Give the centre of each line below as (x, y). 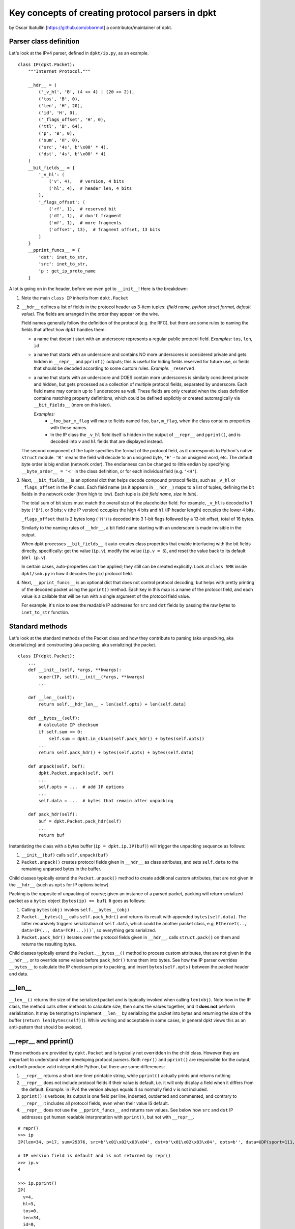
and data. (19, 974)
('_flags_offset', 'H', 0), (72, 119)
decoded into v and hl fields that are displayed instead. (107, 441)
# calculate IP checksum (68, 725)
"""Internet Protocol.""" (59, 72)
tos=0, (31, 1211)
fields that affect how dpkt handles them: (63, 330)
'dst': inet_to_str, (63, 257)
